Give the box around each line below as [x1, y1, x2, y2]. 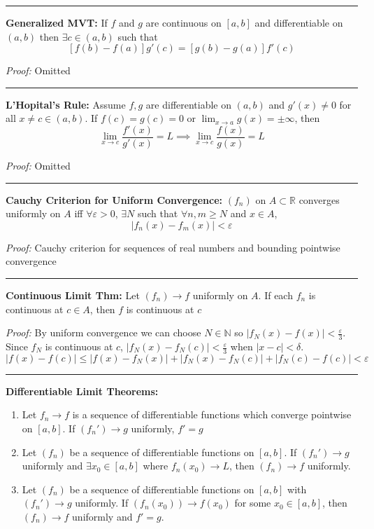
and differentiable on [254, 15, 343, 29]
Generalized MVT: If [6, 15, 108, 29]
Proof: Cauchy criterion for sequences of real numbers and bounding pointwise [6, 240, 340, 254]
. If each [258, 288, 293, 302]
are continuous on [145, 15, 222, 29]
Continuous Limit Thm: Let [6, 288, 140, 302]
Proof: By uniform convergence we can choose [6, 325, 201, 340]
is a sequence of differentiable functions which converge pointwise [72, 407, 352, 422]
